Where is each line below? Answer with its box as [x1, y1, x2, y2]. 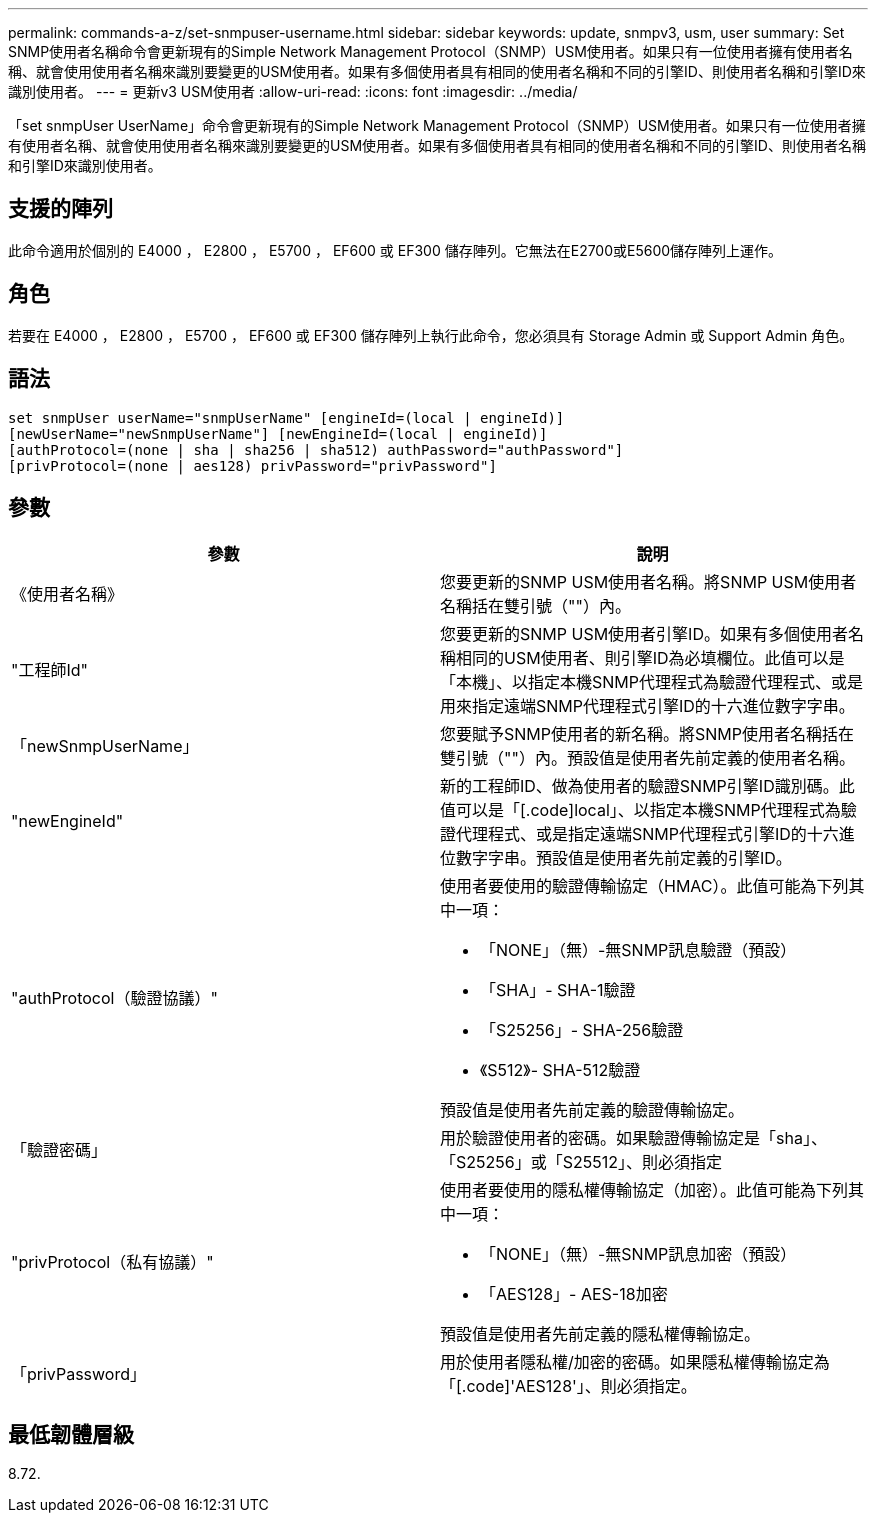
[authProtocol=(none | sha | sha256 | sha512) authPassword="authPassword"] [8, 441, 624, 458]
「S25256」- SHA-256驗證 [480, 1020, 684, 1041]
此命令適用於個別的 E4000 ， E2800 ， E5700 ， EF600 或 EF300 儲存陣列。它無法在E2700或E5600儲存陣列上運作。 [8, 241, 783, 259]
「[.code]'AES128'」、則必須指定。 [440, 1376, 697, 1397]
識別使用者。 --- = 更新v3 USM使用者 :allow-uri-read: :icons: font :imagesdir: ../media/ [8, 83, 578, 100]
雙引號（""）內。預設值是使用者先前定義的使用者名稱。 [440, 748, 855, 769]
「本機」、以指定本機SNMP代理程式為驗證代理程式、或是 [440, 672, 863, 693]
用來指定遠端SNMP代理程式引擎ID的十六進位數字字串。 [440, 696, 855, 717]
